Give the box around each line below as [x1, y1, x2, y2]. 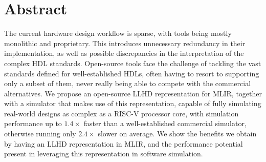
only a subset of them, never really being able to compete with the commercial [4, 78, 251, 89]
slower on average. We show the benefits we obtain [98, 128, 257, 139]
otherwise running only [4, 128, 76, 139]
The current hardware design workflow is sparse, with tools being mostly [4, 28, 232, 38]
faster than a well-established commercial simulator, [83, 118, 247, 129]
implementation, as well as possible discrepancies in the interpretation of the [4, 48, 244, 58]
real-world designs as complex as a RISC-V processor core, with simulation [4, 108, 239, 118]
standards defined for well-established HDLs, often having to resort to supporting [4, 68, 259, 78]
